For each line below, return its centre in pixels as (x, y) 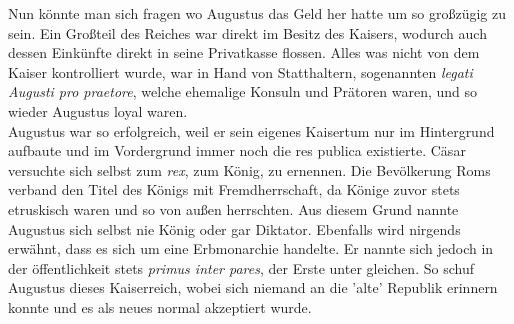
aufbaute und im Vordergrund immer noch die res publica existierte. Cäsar (237, 150)
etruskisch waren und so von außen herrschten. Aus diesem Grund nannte (233, 208)
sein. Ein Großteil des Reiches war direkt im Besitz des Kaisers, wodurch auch (247, 32)
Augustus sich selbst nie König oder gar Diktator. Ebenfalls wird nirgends (234, 228)
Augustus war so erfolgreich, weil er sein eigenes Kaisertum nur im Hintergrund (251, 130)
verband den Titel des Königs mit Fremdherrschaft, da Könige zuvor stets (234, 189)
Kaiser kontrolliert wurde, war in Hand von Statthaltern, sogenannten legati (240, 71)
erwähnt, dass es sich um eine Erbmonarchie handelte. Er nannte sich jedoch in (251, 248)
